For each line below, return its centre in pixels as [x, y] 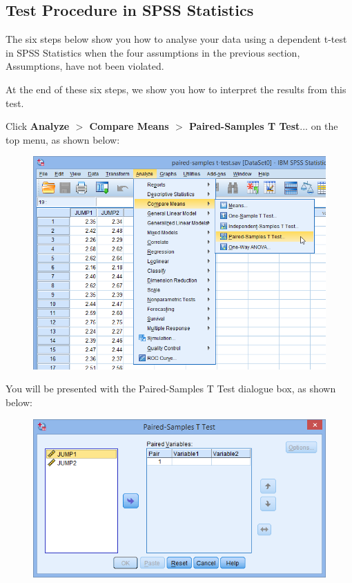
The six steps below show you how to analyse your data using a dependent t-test [176, 39]
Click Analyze [38, 126]
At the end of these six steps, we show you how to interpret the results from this [176, 89]
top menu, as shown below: [63, 139]
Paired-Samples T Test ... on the [264, 126]
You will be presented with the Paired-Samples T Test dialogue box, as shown [171, 389]
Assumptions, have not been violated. [85, 66]
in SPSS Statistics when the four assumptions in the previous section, [153, 52]
